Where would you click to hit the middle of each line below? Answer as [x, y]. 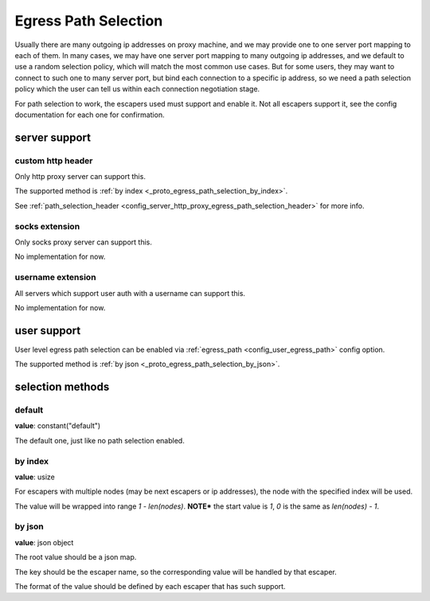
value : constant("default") [58, 426]
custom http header [54, 161]
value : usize [35, 477]
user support [48, 330]
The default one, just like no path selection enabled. [100, 440]
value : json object [44, 542]
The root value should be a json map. [76, 557]
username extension [55, 277]
